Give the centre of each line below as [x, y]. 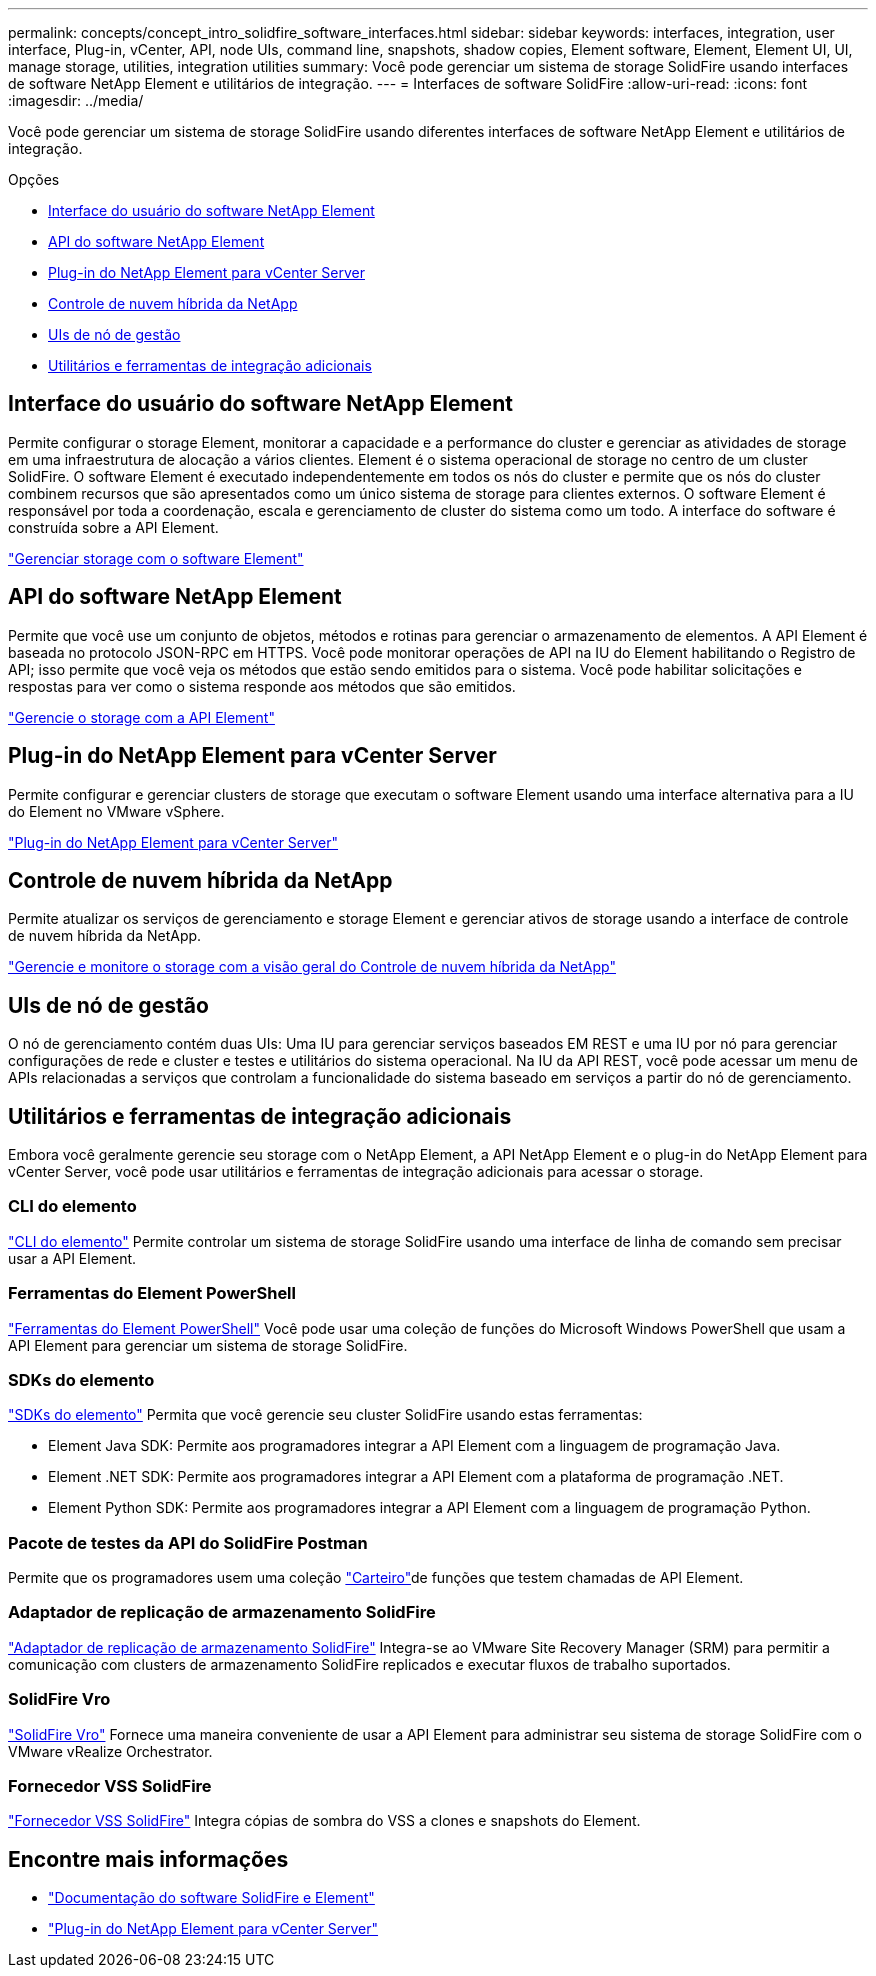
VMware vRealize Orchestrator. [110, 1751]
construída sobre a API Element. [113, 527]
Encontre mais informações [148, 1859]
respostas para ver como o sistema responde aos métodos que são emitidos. [262, 686]
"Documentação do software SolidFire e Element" [211, 1898]
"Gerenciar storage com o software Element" [156, 558]
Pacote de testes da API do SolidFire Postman [188, 1542]
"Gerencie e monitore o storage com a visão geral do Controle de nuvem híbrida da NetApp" [312, 967]
